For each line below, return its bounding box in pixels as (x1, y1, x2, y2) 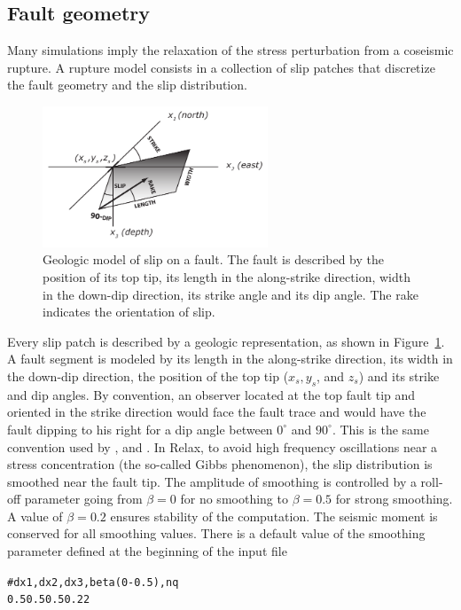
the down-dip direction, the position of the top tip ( (7, 366, 289, 385)
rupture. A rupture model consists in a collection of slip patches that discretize (7, 58, 435, 76)
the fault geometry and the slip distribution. (7, 75, 247, 94)
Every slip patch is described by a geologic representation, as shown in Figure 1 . (7, 332, 445, 350)
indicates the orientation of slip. (43, 302, 215, 321)
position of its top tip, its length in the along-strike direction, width (43, 267, 410, 285)
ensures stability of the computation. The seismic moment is (110, 506, 438, 525)
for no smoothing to (180, 489, 288, 508)
